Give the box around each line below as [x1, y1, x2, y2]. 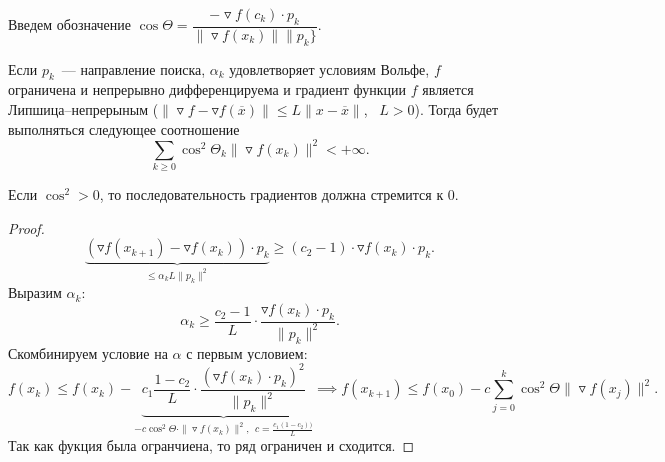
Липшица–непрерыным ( [8, 99, 159, 120]
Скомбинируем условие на [8, 342, 168, 363]
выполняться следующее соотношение [8, 118, 240, 139]
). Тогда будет [414, 99, 499, 120]
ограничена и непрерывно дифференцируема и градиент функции [8, 79, 407, 100]
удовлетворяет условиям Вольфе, [229, 58, 430, 79]
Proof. [8, 217, 45, 238]
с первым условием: [186, 342, 308, 363]
